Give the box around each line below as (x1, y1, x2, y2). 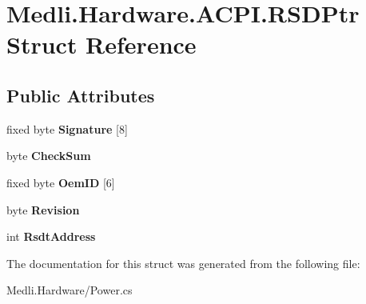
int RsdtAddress (6, 228, 96, 245)
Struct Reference (6, 28, 197, 61)
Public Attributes (6, 82, 155, 107)
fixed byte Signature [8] (6, 120, 128, 137)
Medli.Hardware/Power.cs (6, 282, 133, 298)
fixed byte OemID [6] (6, 174, 115, 190)
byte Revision (6, 201, 80, 218)
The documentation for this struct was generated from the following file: (6, 254, 360, 271)
